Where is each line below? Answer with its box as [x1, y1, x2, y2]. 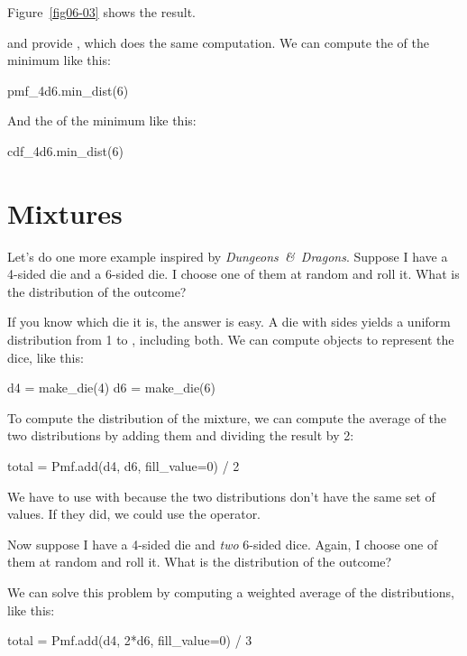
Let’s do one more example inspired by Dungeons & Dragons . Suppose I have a [7, 246, 448, 265]
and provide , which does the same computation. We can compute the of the [7, 32, 430, 51]
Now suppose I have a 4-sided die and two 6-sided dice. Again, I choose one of [7, 534, 438, 553]
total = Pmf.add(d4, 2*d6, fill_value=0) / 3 [7, 631, 252, 650]
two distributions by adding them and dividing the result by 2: [7, 426, 354, 445]
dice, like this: [7, 347, 84, 366]
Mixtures [7, 194, 123, 231]
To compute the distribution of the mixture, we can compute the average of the [7, 408, 447, 427]
